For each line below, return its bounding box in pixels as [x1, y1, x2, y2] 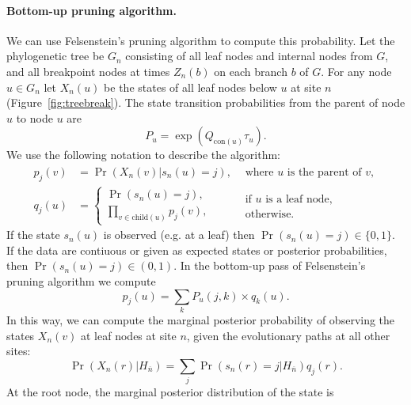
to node [16, 109, 53, 126]
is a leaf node [265, 193, 329, 205]
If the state [6, 226, 60, 243]
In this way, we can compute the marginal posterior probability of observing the [6, 311, 395, 327]
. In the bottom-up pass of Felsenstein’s [173, 257, 366, 274]
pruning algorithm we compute [6, 273, 156, 290]
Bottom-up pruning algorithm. [6, 2, 177, 18]
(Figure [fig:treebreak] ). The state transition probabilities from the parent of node [6, 94, 405, 111]
